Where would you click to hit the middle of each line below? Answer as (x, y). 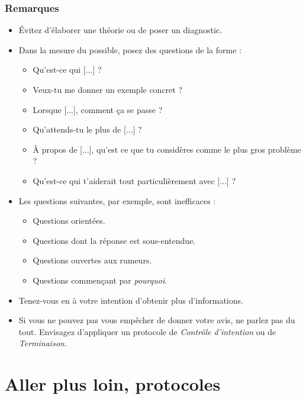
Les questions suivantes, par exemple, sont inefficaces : (117, 200)
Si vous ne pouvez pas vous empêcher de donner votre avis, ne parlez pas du (157, 320)
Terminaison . (43, 343)
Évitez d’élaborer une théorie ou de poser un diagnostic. (120, 30)
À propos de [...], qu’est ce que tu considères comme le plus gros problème (167, 149)
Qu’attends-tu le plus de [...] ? (87, 129)
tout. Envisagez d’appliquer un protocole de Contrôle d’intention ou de (147, 331)
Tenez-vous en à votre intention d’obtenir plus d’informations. (131, 300)
